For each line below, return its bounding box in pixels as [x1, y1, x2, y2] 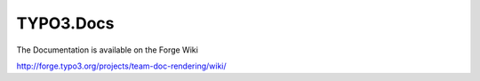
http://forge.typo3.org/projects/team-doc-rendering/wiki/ [16, 61, 227, 71]
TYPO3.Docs [16, 13, 115, 33]
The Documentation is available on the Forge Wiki [16, 45, 199, 55]
